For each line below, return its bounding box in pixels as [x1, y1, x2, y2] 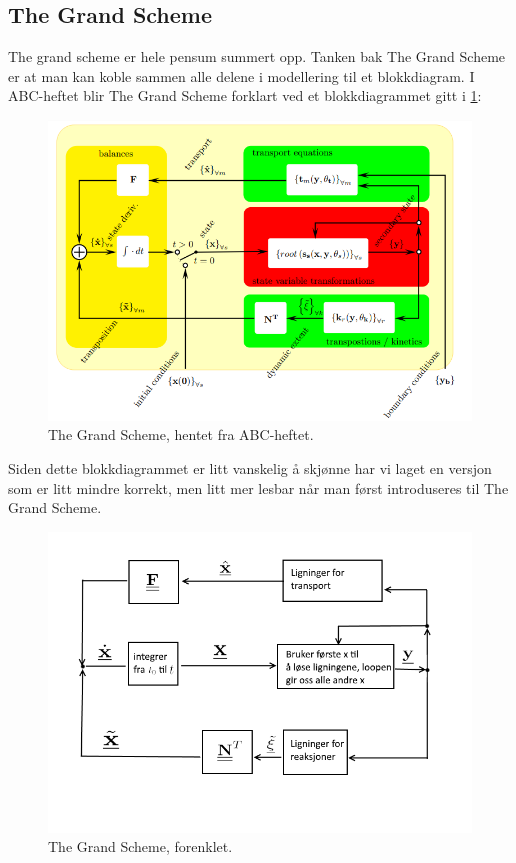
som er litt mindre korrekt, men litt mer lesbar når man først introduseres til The [8, 477, 509, 498]
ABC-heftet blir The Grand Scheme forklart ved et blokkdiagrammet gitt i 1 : [8, 85, 482, 106]
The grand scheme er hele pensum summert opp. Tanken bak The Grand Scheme [8, 46, 506, 67]
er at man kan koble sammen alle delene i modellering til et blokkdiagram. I [8, 65, 475, 86]
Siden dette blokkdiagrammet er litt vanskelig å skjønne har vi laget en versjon [8, 458, 492, 479]
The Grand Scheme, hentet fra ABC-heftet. [48, 424, 314, 445]
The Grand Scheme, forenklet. [48, 836, 233, 857]
